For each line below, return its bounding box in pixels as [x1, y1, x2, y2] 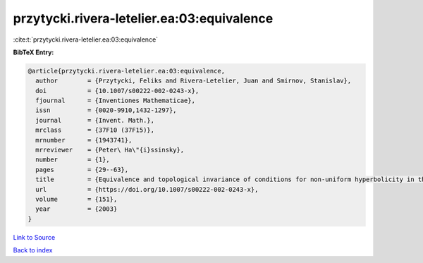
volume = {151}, [35, 195, 118, 203]
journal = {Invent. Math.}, [35, 116, 155, 124]
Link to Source [13, 233, 56, 241]
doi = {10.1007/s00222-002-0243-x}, [35, 87, 200, 94]
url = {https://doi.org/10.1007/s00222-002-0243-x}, [35, 185, 259, 193]
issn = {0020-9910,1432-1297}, [35, 106, 177, 114]
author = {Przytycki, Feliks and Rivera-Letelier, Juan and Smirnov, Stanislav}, [35, 77, 352, 85]
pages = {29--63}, [35, 166, 129, 173]
